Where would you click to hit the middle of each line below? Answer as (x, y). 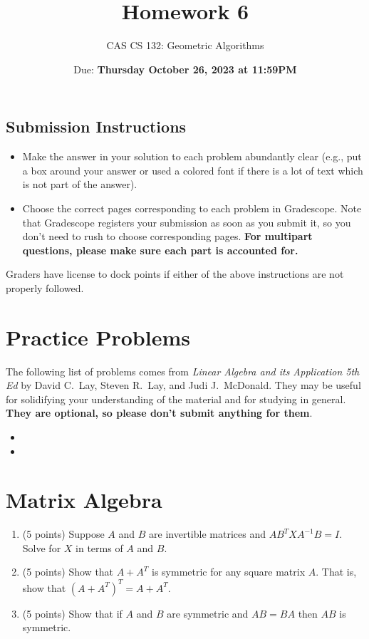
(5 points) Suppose (63, 534)
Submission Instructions (96, 126)
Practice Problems (98, 337)
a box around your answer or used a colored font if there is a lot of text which (193, 170)
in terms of (99, 547)
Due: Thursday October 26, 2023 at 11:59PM (185, 69)
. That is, (336, 572)
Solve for (42, 547)
